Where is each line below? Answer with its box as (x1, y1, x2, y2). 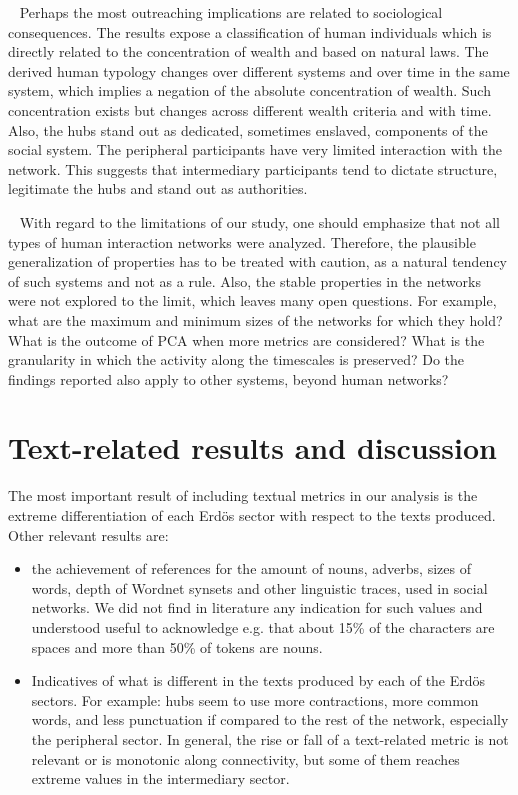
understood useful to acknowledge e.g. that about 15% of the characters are (31, 616, 495, 637)
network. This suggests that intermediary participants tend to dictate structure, (8, 158, 498, 179)
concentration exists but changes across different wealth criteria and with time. (8, 99, 492, 120)
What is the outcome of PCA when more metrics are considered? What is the (8, 329, 485, 350)
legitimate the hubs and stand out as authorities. (8, 178, 308, 199)
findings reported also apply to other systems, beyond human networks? (8, 368, 449, 389)
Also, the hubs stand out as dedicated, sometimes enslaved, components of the (8, 119, 488, 140)
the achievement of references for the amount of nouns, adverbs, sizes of (31, 558, 471, 579)
